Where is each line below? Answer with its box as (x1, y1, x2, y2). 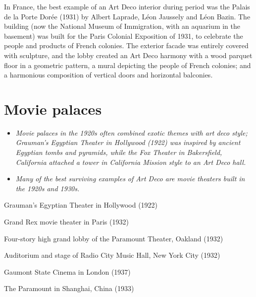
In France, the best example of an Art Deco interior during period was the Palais (4, 1, 250, 11)
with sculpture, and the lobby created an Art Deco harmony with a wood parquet (4, 50, 253, 60)
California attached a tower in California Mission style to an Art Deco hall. (15, 156, 246, 167)
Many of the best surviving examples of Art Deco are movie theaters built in (15, 173, 245, 184)
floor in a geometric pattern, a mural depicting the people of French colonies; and (4, 60, 251, 70)
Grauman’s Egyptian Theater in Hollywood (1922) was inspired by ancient (15, 137, 241, 148)
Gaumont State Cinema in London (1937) (4, 266, 131, 277)
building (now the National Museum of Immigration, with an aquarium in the (4, 21, 240, 31)
